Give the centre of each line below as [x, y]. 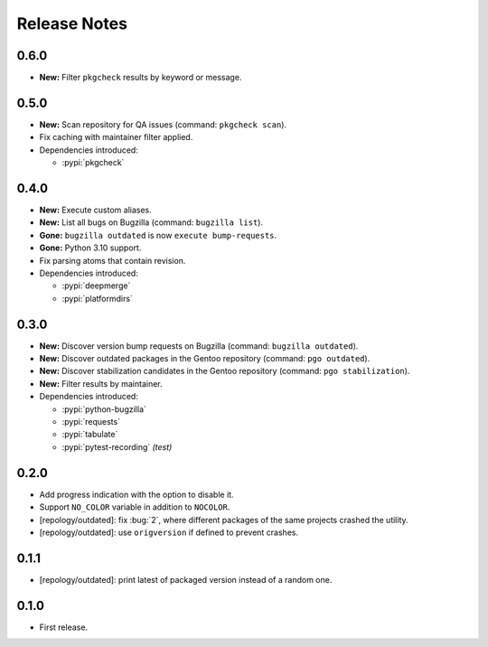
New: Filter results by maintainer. [101, 383]
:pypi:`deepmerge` [96, 286]
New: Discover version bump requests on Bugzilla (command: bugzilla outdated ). [199, 346]
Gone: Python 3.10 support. [90, 248]
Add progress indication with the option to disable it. [136, 494]
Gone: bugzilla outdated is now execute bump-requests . [158, 235]
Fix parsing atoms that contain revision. [113, 260]
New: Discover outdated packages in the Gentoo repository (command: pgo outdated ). [205, 359]
